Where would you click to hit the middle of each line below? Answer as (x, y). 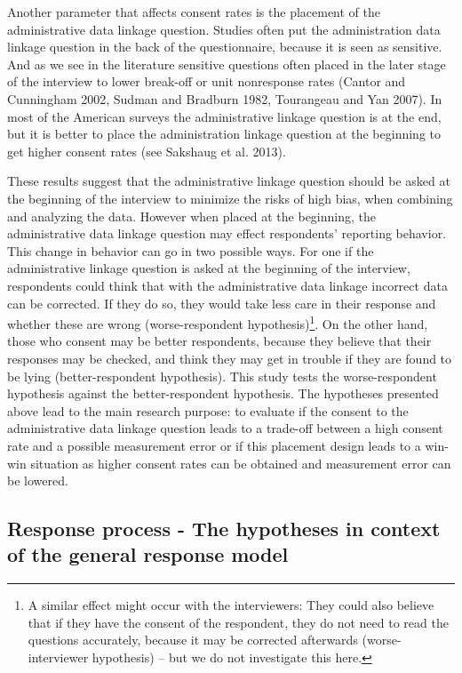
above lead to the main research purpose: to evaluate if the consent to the (208, 410)
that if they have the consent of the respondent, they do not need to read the (238, 622)
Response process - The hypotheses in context (224, 529)
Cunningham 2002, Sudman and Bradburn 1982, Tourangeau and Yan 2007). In (225, 98)
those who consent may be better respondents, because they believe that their (219, 341)
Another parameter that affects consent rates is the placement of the (194, 12)
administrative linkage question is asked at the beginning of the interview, (209, 268)
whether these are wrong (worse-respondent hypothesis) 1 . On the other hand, (218, 322)
